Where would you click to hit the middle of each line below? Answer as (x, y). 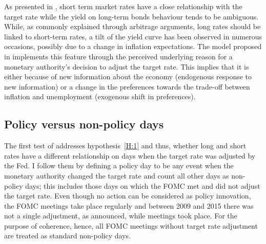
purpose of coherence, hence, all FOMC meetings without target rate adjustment (131, 225)
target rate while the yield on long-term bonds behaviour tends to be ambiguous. (131, 16)
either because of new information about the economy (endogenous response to (128, 76)
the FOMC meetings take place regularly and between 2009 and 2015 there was (129, 205)
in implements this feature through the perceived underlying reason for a (118, 56)
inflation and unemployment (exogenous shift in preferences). (100, 96)
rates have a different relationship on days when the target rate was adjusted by (130, 155)
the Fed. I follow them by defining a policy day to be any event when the (119, 165)
